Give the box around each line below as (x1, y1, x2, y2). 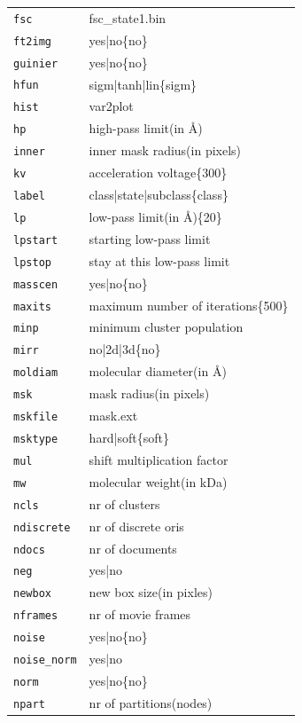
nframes (13, 609, 58, 623)
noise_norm (13, 654, 77, 667)
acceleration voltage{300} (89, 163, 228, 182)
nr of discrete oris (89, 516, 184, 535)
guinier (13, 57, 58, 70)
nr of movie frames (89, 605, 191, 624)
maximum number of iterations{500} (89, 295, 289, 314)
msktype (13, 432, 58, 445)
